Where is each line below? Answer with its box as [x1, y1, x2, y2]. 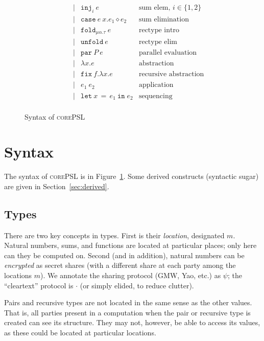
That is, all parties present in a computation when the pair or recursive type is [4, 307, 251, 317]
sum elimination [138, 15, 189, 23]
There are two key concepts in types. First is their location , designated [4, 230, 225, 240]
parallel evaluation [138, 49, 197, 57]
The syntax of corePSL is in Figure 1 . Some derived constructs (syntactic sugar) [4, 171, 259, 181]
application [138, 81, 174, 89]
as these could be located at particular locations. [4, 327, 156, 338]
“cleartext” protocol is [4, 280, 74, 290]
